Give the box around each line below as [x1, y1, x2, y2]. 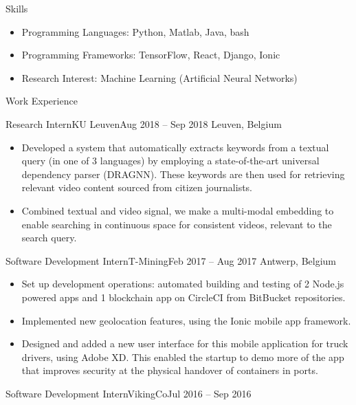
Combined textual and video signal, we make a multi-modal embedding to [21, 203, 334, 217]
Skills [5, 1, 28, 15]
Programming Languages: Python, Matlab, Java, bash [21, 24, 249, 39]
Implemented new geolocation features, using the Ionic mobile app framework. [21, 313, 351, 327]
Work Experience [5, 94, 78, 108]
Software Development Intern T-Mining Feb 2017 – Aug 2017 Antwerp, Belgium [5, 253, 336, 267]
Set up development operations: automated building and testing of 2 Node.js [21, 276, 344, 291]
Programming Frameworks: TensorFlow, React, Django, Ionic [21, 47, 280, 62]
